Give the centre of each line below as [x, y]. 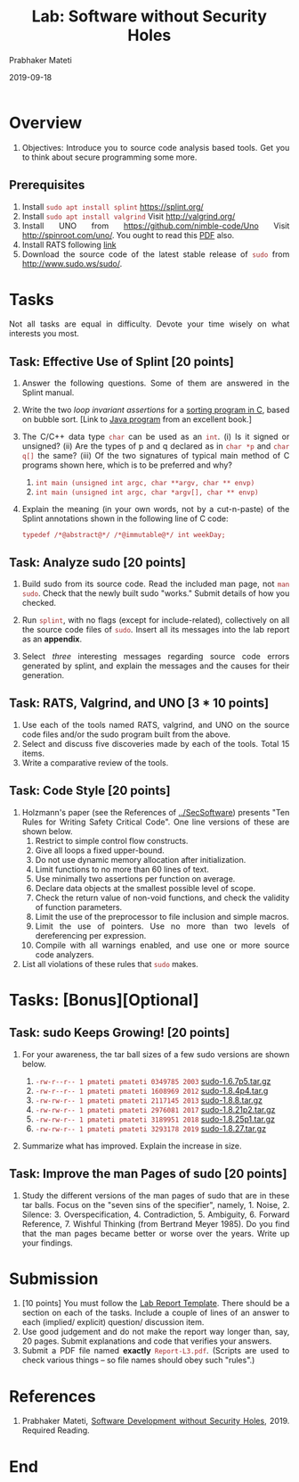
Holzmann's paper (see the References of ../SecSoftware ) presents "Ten [156, 812]
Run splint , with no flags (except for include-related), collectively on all [156, 620]
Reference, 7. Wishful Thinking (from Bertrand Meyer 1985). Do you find [156, 1223]
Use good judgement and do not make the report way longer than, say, [156, 1332]
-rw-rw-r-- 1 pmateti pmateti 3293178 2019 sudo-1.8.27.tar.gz [150, 1128]
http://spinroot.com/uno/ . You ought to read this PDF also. [128, 235]
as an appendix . [52, 639]
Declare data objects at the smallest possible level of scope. [145, 888]
